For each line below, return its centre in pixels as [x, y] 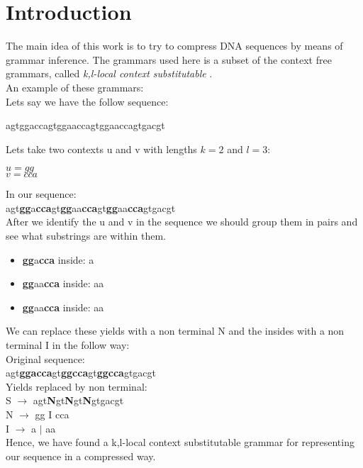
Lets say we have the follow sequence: [87, 101]
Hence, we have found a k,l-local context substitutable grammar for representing [180, 442]
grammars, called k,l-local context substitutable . [109, 73]
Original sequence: [45, 358]
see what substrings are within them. [86, 236]
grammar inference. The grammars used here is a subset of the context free [169, 59]
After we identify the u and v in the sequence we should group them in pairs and [182, 222]
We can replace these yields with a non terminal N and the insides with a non [175, 331]
